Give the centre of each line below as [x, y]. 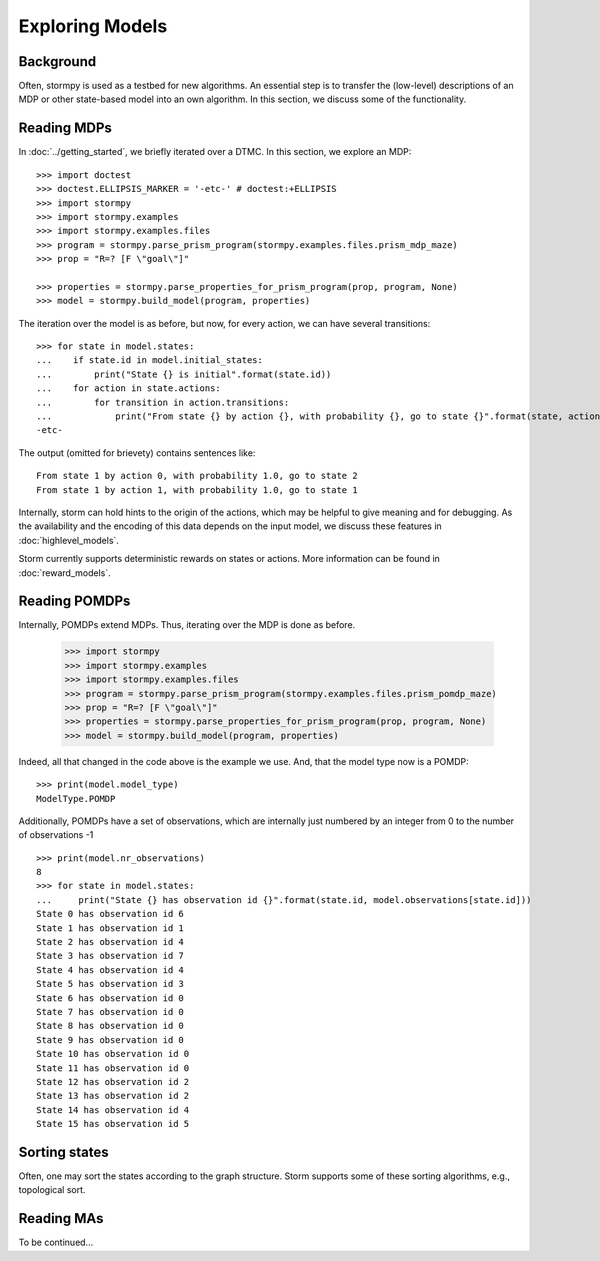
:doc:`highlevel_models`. [69, 540]
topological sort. [52, 1190]
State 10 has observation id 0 [113, 1054]
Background [57, 61]
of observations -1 [56, 835]
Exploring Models [93, 26]
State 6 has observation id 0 [110, 998]
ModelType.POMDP [76, 798]
